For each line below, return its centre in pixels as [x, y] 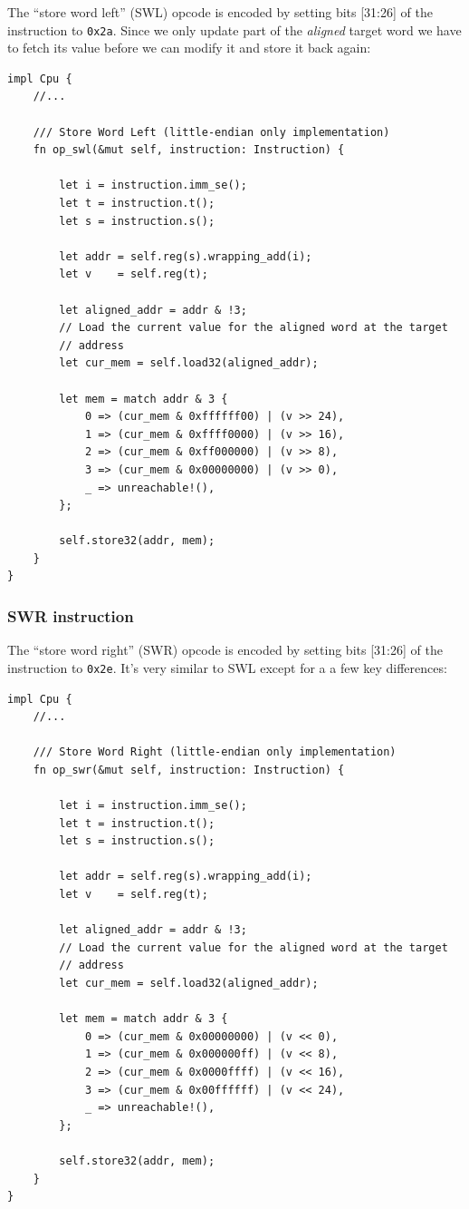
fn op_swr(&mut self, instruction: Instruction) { [189, 770]
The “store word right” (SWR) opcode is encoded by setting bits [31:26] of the [225, 650]
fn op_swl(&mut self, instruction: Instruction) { [189, 150]
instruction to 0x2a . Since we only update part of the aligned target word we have [234, 29]
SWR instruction [71, 615]
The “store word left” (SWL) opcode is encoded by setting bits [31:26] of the [220, 12]
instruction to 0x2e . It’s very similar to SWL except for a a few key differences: [227, 667]
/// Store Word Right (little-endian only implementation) [215, 752]
